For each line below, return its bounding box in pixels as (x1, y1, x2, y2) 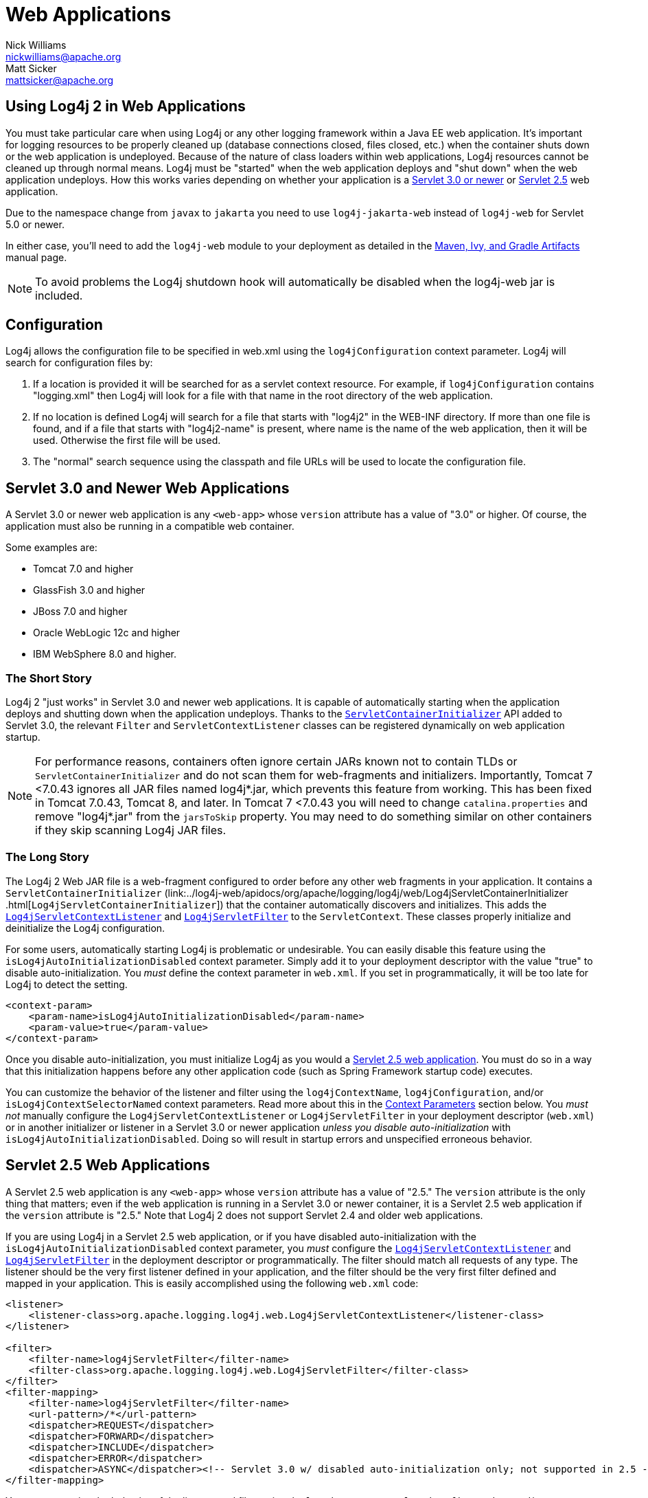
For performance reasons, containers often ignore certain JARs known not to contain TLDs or (35, 754, 518, 769)
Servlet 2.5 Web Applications (5, 1156, 210, 1174)
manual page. (5, 251, 67, 263)
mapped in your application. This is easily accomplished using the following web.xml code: (5, 1277, 419, 1289)
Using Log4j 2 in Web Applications (5, 98, 246, 115)
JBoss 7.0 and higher (33, 605, 128, 618)
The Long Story (5, 850, 89, 864)
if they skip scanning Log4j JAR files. (35, 823, 227, 838)
